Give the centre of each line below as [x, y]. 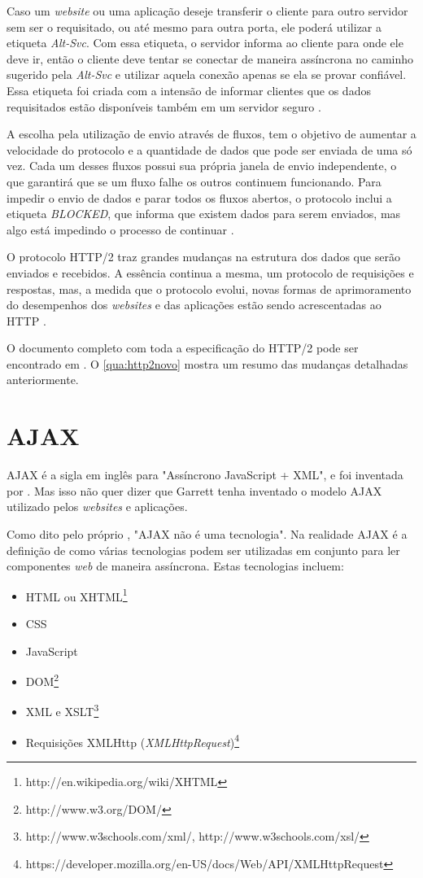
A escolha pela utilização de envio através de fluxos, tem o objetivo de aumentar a [211, 134]
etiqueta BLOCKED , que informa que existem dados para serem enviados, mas [204, 214]
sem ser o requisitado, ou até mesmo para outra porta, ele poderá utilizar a [194, 26]
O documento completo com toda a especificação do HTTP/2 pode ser [183, 348]
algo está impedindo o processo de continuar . [120, 229]
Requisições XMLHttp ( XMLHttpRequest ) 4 [133, 740]
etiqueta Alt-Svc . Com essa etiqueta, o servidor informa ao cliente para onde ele [205, 43]
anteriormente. [43, 380]
